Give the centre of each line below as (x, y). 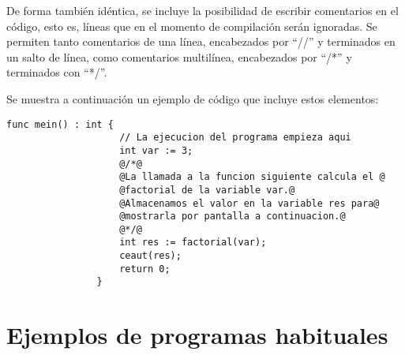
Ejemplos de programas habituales (197, 335)
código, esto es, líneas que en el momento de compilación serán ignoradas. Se (192, 26)
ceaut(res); (150, 256)
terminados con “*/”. (57, 72)
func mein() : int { (60, 124)
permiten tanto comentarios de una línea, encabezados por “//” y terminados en (201, 41)
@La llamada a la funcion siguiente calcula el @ (252, 177)
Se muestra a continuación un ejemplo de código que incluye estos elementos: (193, 98)
